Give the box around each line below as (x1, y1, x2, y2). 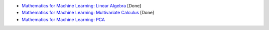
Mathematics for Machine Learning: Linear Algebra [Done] (21, 3, 141, 8)
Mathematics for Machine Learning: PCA (21, 16, 105, 22)
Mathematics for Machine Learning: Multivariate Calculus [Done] (21, 10, 154, 16)
